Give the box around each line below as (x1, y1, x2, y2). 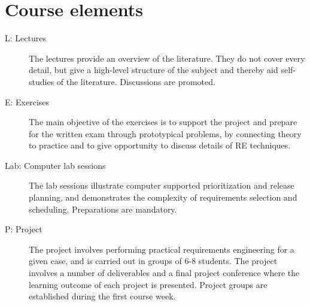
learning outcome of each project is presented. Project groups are (29, 278, 268, 290)
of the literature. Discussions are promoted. (56, 75, 215, 87)
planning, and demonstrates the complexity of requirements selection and (29, 191, 297, 204)
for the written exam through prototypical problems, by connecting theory (29, 127, 302, 140)
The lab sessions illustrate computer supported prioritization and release (29, 179, 294, 192)
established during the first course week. (29, 290, 176, 302)
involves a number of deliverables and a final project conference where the (29, 266, 300, 279)
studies (29, 75, 54, 87)
